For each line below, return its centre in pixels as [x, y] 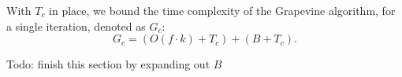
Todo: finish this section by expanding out [108, 64]
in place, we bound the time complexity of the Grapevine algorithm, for [222, 10]
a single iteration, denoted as [76, 26]
